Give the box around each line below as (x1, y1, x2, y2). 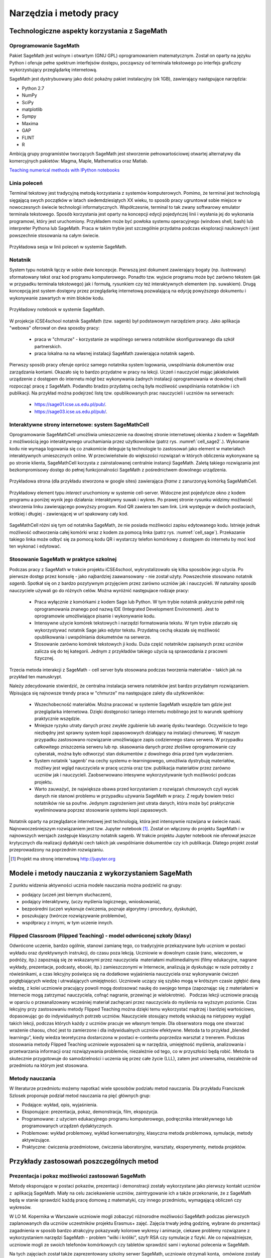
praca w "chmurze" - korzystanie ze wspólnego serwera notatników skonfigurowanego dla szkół (34, 336, 234, 342)
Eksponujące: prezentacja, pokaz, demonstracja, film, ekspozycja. (22, 1109, 159, 1115)
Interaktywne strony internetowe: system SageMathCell (9, 421, 149, 428)
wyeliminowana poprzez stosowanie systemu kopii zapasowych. (34, 807, 168, 813)
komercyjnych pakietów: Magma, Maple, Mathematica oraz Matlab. (9, 158, 148, 164)
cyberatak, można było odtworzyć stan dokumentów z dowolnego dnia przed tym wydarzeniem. (34, 750, 233, 757)
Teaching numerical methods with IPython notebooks (9, 167, 120, 173)
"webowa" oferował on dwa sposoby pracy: (9, 325, 100, 331)
